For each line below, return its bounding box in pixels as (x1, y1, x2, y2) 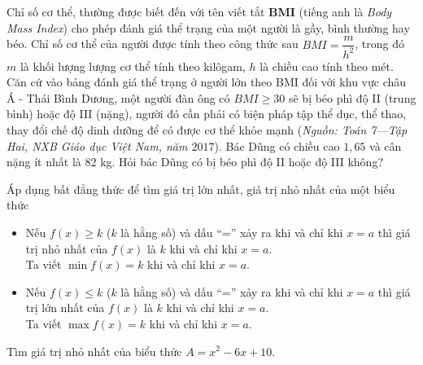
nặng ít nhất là (7, 153, 81, 170)
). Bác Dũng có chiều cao (214, 137, 340, 154)
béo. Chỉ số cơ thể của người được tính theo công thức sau (7, 35, 299, 52)
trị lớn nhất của (25, 299, 105, 316)
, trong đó (355, 35, 404, 52)
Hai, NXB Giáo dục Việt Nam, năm (7, 137, 188, 154)
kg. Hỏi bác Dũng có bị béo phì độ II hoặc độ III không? (100, 153, 384, 170)
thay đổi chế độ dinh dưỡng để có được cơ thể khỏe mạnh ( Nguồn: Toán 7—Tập (7, 121, 408, 138)
